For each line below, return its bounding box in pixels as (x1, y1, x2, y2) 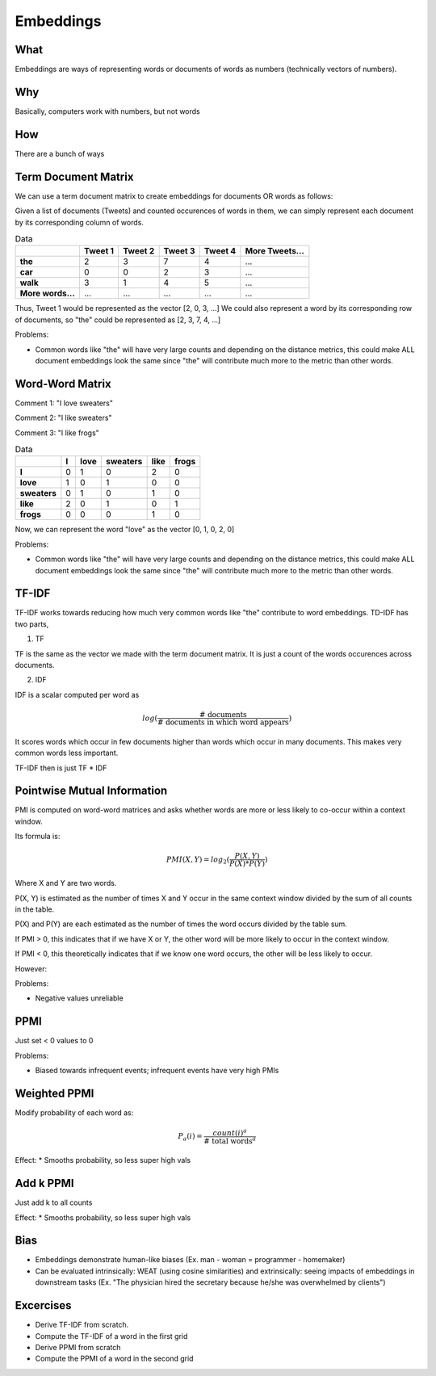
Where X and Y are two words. (15, 879, 117, 888)
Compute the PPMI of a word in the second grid (35, 1353, 194, 1364)
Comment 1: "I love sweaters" (15, 398, 113, 408)
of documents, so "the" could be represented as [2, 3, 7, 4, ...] (15, 315, 221, 325)
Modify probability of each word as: (15, 1107, 134, 1118)
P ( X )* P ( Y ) (228, 859, 266, 868)
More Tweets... (245, 245, 304, 257)
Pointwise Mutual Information (15, 784, 168, 798)
